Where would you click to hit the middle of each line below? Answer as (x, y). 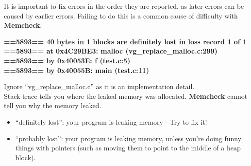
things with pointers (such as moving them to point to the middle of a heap (128, 148)
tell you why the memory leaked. (53, 105)
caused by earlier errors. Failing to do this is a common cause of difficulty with (121, 15)
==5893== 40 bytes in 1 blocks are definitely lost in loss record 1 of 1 (125, 41)
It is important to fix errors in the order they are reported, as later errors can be (124, 6)
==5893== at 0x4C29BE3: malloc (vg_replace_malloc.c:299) (111, 51)
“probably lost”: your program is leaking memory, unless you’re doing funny (128, 138)
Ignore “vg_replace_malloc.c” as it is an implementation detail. (99, 86)
